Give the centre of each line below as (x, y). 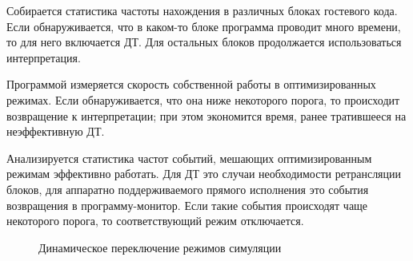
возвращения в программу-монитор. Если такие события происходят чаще (187, 205)
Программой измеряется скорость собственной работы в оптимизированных (191, 84)
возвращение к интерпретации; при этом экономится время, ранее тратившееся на (206, 115)
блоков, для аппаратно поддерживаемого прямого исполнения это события (188, 189)
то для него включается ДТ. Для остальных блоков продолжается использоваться (204, 42)
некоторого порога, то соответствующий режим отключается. (155, 221)
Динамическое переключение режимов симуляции (160, 247)
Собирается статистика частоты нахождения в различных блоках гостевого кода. (202, 10)
